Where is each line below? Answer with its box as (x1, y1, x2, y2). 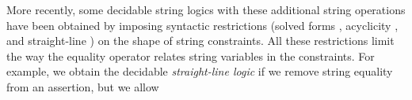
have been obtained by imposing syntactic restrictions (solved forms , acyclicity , (6, 17, 399, 33)
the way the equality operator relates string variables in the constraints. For (6, 47, 375, 64)
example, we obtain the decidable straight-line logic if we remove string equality (6, 63, 393, 80)
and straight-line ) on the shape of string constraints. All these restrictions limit (6, 32, 395, 49)
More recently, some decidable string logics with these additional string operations (6, 2, 406, 17)
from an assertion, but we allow (6, 78, 159, 94)
